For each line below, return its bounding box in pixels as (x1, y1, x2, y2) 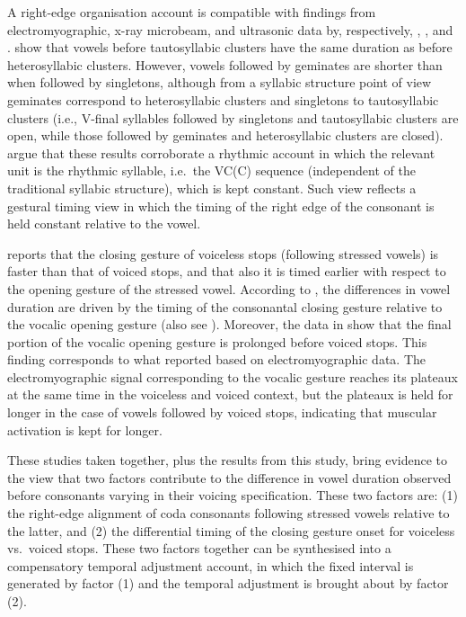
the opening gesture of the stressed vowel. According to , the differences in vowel (7, 279, 451, 298)
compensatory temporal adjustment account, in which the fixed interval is (7, 556, 414, 575)
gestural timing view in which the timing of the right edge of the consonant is (7, 196, 435, 215)
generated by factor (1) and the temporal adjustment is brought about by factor (7, 574, 449, 593)
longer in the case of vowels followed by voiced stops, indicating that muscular (7, 403, 437, 422)
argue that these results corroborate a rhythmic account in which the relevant (7, 143, 435, 162)
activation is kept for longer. (7, 420, 163, 439)
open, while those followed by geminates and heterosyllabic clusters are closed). (7, 126, 444, 145)
